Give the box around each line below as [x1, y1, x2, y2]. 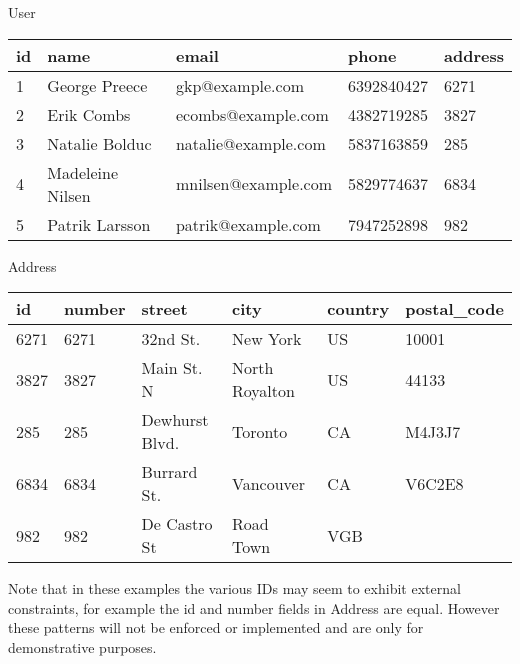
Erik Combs [47, 102, 131, 126]
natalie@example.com [175, 131, 326, 155]
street [141, 297, 188, 321]
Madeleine [47, 160, 119, 184]
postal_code [405, 297, 504, 321]
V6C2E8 [405, 471, 464, 495]
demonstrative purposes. [8, 636, 157, 657]
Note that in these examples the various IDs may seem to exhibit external [8, 578, 461, 599]
